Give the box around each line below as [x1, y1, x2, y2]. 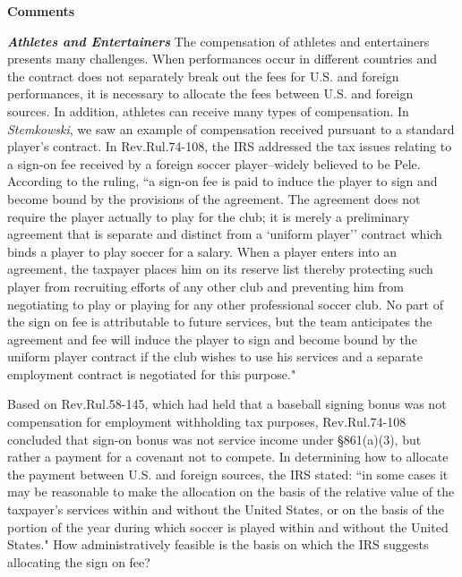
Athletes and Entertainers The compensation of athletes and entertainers [7, 31, 430, 50]
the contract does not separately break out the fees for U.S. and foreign [7, 66, 399, 85]
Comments [7, 2, 74, 20]
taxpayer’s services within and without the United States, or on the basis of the [7, 500, 444, 519]
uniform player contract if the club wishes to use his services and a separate [7, 347, 423, 366]
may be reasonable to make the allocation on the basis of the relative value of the [7, 482, 455, 501]
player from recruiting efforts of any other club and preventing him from [7, 276, 404, 295]
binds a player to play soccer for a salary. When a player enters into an [7, 242, 397, 260]
